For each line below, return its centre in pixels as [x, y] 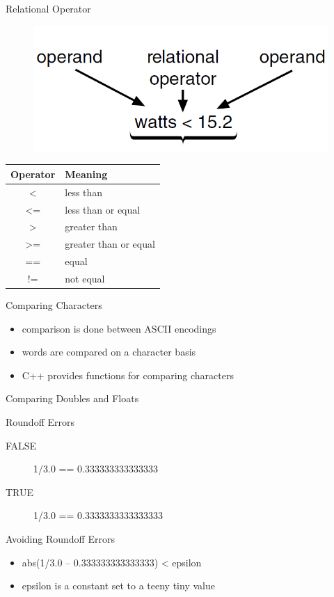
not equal [85, 278]
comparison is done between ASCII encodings [119, 328]
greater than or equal [110, 244]
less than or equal [103, 209]
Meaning [86, 174]
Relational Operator [48, 8]
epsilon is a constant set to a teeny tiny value [118, 586]
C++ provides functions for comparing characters [128, 375]
